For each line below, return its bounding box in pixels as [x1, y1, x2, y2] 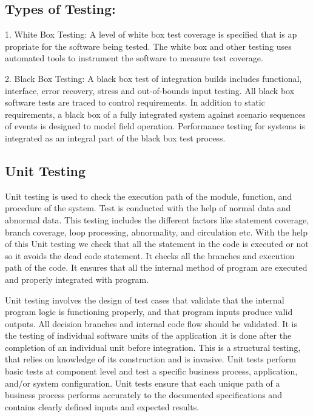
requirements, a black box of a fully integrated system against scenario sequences [5, 107, 306, 120]
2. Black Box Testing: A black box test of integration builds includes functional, [5, 72, 302, 84]
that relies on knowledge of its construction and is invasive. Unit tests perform [5, 353, 296, 365]
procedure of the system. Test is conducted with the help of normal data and [5, 202, 291, 214]
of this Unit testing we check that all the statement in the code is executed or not [5, 237, 309, 250]
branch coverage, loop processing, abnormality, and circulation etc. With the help [5, 225, 308, 238]
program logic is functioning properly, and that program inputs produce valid [5, 305, 293, 318]
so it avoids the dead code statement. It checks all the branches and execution [5, 249, 295, 262]
